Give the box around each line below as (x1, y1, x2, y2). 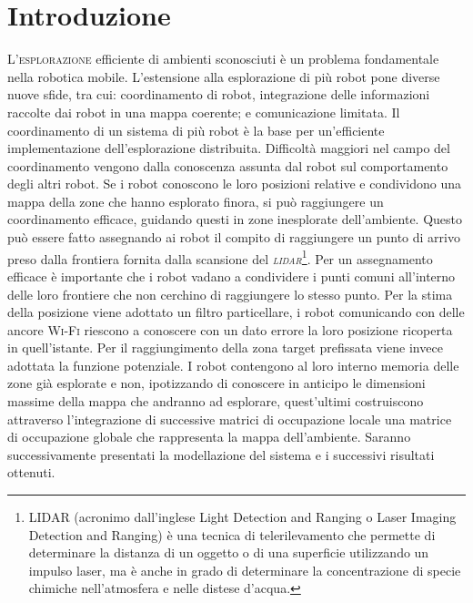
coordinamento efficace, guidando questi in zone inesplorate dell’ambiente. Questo (7, 210, 463, 229)
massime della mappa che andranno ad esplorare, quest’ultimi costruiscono (7, 392, 424, 411)
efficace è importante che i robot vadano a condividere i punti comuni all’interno (7, 266, 456, 285)
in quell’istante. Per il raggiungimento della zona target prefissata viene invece (7, 338, 443, 357)
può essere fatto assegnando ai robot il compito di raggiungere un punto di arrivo (7, 228, 460, 247)
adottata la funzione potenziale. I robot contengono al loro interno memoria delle (7, 355, 459, 374)
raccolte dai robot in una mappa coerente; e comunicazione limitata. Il (7, 102, 400, 121)
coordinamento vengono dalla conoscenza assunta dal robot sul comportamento (7, 156, 448, 175)
